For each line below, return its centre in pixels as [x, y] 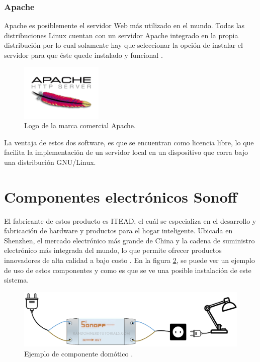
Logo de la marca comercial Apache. [80, 125]
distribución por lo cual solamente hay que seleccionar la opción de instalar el [123, 45]
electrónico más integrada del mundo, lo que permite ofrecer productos [113, 250]
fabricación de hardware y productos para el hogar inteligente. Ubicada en [118, 231]
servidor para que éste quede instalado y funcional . [83, 55]
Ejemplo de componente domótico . [79, 353]
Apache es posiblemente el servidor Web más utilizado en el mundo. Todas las [124, 25]
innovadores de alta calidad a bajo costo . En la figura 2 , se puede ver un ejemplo [129, 260]
